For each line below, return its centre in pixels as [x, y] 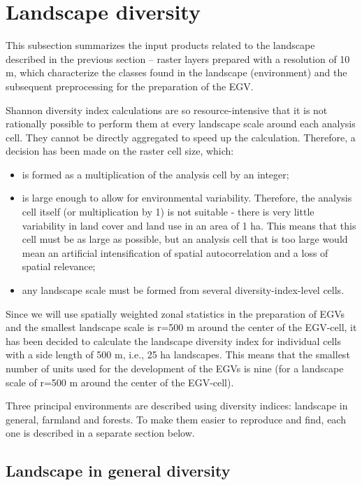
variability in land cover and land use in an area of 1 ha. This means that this [189, 225]
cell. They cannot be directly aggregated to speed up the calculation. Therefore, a [181, 137]
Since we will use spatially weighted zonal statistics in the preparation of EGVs [175, 313]
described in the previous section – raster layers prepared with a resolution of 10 [178, 58]
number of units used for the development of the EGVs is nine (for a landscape [175, 368]
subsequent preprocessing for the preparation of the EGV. [130, 86]
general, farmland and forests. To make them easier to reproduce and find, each [176, 419]
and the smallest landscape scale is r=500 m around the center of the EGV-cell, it [181, 327]
